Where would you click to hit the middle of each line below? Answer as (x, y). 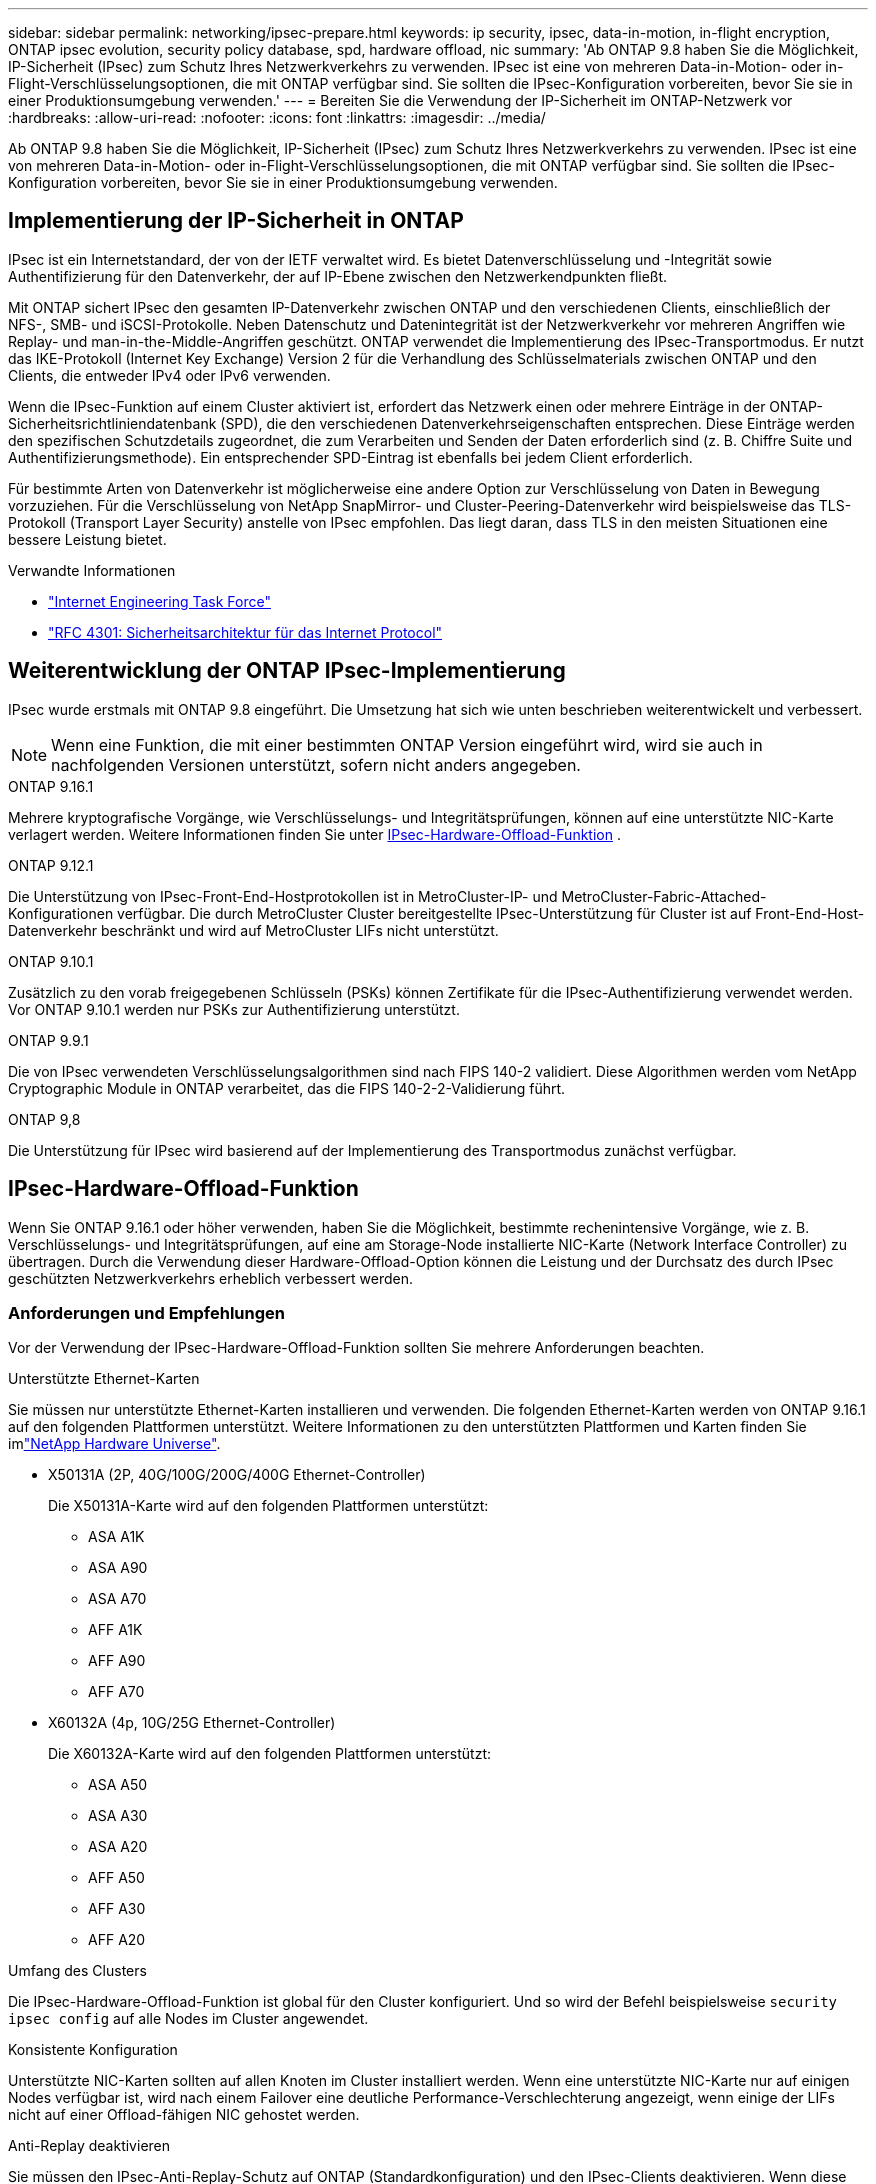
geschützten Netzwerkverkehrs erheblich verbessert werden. (211, 1278)
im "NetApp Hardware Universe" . (114, 1444)
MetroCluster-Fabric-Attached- (664, 896)
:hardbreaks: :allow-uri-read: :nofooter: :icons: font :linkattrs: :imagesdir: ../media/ (277, 117)
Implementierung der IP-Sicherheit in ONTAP (236, 221)
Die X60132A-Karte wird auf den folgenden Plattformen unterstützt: (270, 1754)
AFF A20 (117, 1940)
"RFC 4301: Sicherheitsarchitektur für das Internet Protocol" (245, 632)
